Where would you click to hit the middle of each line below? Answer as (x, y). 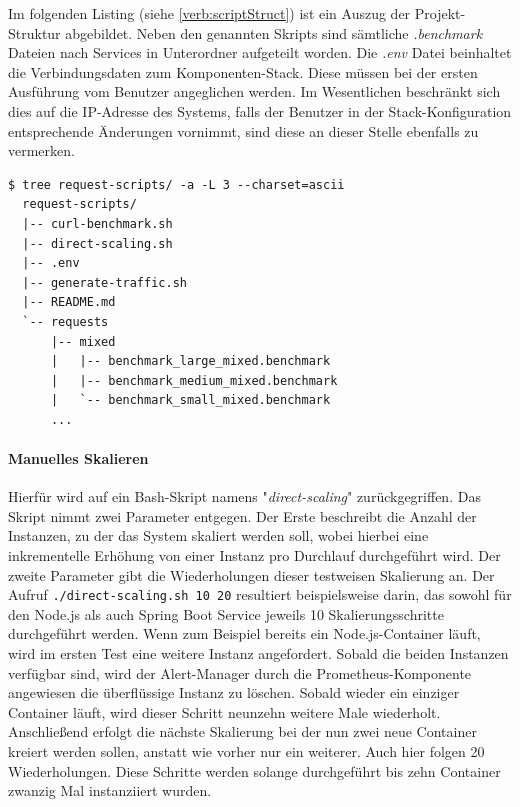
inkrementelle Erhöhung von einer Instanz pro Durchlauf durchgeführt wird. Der (254, 555)
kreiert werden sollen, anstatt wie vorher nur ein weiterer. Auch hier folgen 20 (246, 751)
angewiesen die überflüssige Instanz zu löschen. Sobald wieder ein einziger (234, 692)
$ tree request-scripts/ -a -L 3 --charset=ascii (176, 184)
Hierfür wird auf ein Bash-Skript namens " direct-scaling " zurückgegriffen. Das (244, 496)
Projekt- (440, 13)
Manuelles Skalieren (78, 458)
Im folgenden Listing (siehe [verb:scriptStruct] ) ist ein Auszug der (209, 13)
